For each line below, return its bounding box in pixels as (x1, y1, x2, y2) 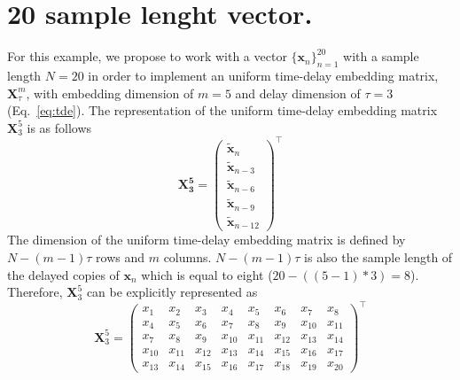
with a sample (343, 47, 419, 66)
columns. (163, 247, 212, 266)
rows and (96, 247, 145, 266)
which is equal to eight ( (141, 265, 273, 283)
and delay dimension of (235, 83, 361, 102)
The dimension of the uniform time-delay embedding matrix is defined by (7, 230, 406, 249)
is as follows (27, 118, 92, 136)
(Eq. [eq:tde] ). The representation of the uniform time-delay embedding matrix (7, 101, 438, 120)
